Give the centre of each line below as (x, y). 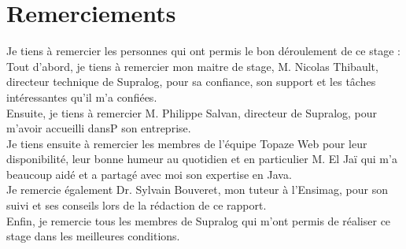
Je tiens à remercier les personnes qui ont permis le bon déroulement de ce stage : (203, 51)
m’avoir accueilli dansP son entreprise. (99, 128)
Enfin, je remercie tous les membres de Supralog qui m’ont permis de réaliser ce (199, 220)
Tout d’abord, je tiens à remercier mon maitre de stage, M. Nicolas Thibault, (192, 66)
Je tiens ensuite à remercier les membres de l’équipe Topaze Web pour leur (187, 143)
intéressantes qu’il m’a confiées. (82, 97)
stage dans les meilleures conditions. (93, 236)
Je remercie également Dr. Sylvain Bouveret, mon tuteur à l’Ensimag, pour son (197, 190)
